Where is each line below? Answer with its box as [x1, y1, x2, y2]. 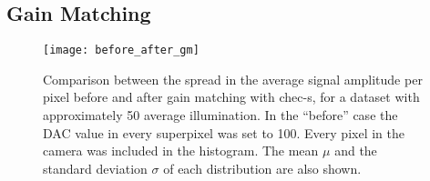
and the [334, 141, 377, 160]
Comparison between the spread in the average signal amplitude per [43, 69, 423, 88]
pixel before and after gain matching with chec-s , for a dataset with [43, 87, 420, 106]
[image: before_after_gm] [43, 44, 200, 57]
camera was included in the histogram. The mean [43, 141, 319, 160]
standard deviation [43, 158, 148, 177]
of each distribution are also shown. [163, 158, 362, 177]
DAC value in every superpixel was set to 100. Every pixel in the [43, 123, 404, 142]
